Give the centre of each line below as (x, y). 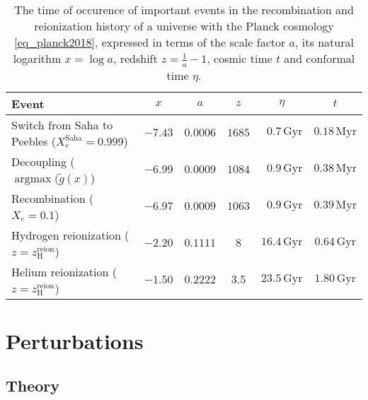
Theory (33, 386)
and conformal (320, 58)
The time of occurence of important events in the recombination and (184, 10)
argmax (33, 178)
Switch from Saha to (62, 124)
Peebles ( (34, 141)
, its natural (324, 42)
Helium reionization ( (64, 271)
